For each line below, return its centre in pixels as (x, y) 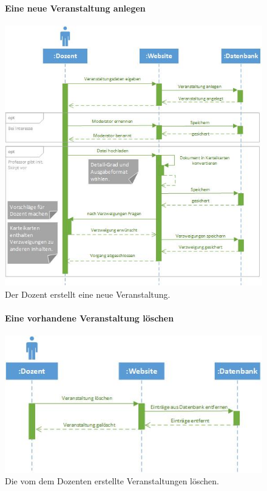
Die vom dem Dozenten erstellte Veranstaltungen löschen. (112, 481)
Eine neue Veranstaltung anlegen (75, 8)
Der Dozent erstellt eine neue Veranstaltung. (88, 294)
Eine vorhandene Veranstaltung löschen (90, 318)
